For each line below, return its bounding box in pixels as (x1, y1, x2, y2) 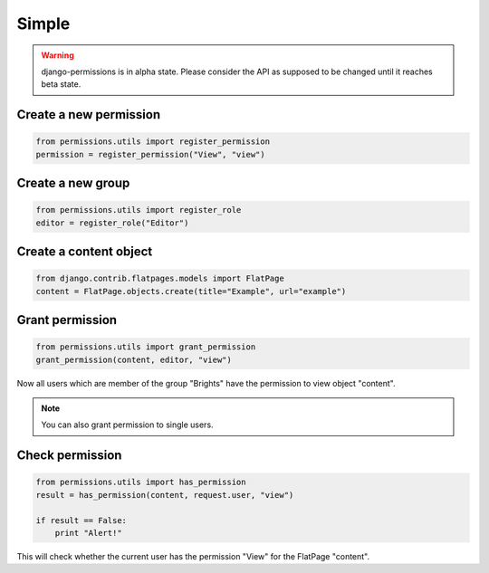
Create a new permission (16, 107, 161, 122)
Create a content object (16, 244, 153, 260)
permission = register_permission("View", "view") (35, 149, 266, 159)
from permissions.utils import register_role (35, 205, 242, 215)
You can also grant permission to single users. (41, 419, 214, 430)
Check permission (16, 448, 122, 463)
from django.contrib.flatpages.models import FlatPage (35, 273, 284, 284)
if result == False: (35, 515, 127, 525)
